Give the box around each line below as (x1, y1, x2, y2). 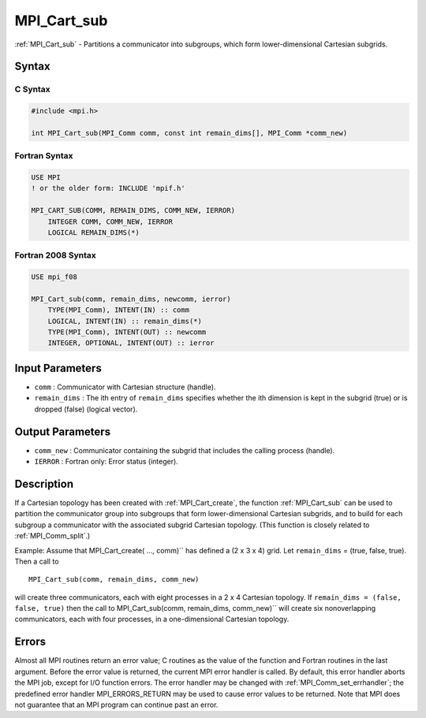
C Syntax (14, 84, 50, 95)
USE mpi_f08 (31, 273, 78, 281)
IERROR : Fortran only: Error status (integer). (34, 457, 179, 467)
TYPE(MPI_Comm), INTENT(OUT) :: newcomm (47, 328, 207, 337)
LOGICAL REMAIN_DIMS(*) (47, 228, 140, 236)
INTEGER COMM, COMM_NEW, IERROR (47, 217, 174, 226)
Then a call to (14, 556, 59, 566)
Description (14, 477, 74, 490)
